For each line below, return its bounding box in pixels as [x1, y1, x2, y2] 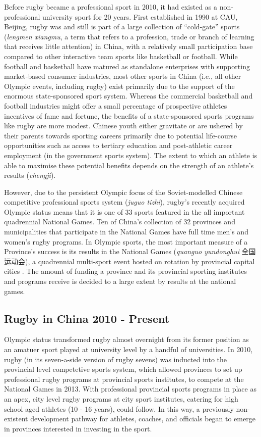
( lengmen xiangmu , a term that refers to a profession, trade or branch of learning [4, 31, 254, 41]
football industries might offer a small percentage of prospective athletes [4, 100, 227, 111]
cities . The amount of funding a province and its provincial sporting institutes [4, 266, 247, 276]
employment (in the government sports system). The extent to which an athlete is [4, 150, 257, 160]
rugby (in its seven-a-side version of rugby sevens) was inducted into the [4, 354, 227, 364]
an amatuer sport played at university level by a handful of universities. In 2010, [4, 344, 253, 355]
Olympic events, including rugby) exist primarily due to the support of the [4, 80, 235, 91]
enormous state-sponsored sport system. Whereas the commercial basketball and [4, 90, 253, 101]
